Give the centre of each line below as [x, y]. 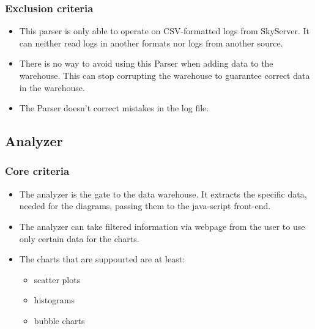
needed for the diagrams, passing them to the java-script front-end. [145, 206]
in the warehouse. [52, 87]
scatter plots [57, 279]
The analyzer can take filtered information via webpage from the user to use [162, 226]
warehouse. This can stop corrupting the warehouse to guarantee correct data [165, 75]
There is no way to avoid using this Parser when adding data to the [146, 63]
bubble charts [59, 320]
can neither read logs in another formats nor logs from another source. [151, 43]
